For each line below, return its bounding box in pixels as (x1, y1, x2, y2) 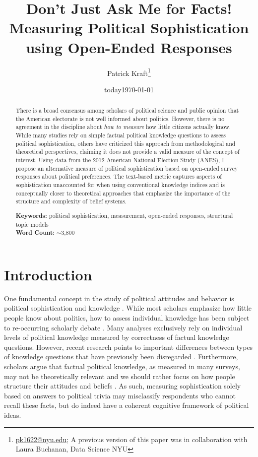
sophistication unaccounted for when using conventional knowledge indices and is (15, 181, 225, 189)
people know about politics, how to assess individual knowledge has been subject (4, 313, 250, 323)
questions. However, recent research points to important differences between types (4, 341, 253, 352)
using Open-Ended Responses (26, 37, 232, 57)
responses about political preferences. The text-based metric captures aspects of (15, 172, 222, 181)
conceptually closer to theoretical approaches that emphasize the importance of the (15, 189, 231, 197)
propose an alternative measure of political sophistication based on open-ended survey (15, 164, 238, 172)
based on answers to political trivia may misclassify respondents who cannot (4, 390, 236, 400)
